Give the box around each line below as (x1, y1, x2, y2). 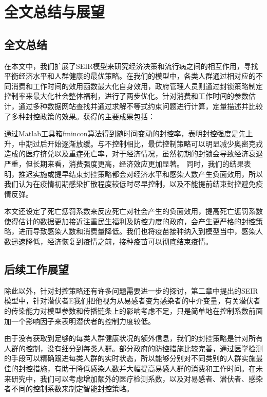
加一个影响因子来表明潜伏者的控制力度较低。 (4, 315, 155, 326)
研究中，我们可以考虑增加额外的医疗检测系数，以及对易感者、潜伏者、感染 (11, 373, 263, 384)
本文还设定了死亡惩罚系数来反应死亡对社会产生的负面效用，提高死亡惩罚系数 (4, 206, 263, 216)
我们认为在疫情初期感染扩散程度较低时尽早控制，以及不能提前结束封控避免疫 (4, 178, 263, 189)
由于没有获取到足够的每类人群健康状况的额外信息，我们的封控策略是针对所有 (4, 333, 263, 344)
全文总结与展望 (4, 1, 105, 22)
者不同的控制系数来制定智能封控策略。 (4, 383, 133, 394)
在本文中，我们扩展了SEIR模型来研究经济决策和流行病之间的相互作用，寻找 (4, 60, 258, 71)
